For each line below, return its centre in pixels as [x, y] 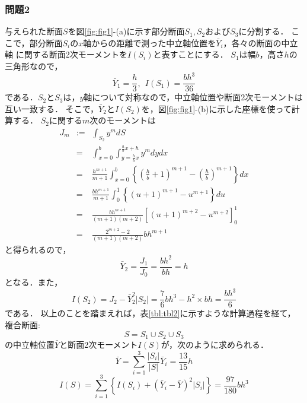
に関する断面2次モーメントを [72, 54]
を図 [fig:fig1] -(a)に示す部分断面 [126, 31]
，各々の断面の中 [256, 42]
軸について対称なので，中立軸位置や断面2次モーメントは [193, 97]
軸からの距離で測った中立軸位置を [150, 42]
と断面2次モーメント [99, 344]
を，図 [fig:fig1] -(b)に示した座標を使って [216, 108]
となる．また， [34, 282]
